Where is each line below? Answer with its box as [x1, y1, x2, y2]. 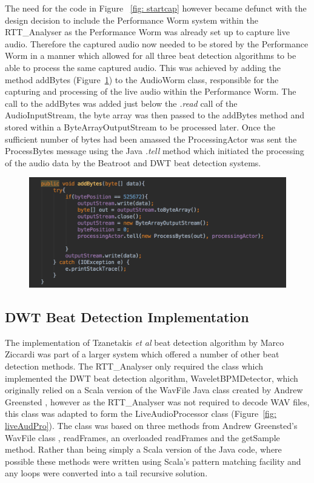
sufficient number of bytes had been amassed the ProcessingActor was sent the [5, 132, 297, 145]
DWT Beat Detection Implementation [5, 308, 249, 326]
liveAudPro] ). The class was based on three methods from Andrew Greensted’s [5, 419, 298, 432]
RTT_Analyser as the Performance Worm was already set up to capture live [5, 25, 290, 38]
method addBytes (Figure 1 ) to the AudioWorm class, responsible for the [5, 73, 279, 86]
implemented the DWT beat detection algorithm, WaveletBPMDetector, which [5, 371, 298, 384]
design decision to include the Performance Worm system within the [5, 13, 258, 26]
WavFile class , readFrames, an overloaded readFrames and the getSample [5, 431, 280, 444]
